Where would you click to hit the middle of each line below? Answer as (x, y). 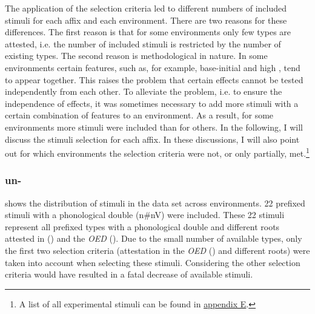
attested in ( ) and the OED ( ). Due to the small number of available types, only (154, 238)
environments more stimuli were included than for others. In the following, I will (154, 127)
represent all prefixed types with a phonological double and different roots (142, 226)
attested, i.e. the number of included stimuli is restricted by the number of (143, 43)
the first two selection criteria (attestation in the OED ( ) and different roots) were (157, 250)
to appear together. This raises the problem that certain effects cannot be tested (154, 79)
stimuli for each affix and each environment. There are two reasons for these (146, 20)
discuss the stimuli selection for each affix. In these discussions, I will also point (152, 139)
